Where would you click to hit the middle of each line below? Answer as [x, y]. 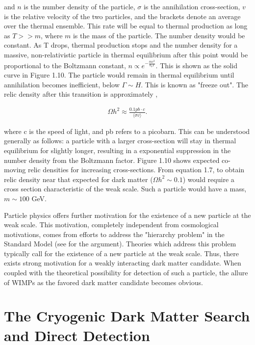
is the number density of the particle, [79, 6]
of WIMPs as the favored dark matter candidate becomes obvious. [103, 282]
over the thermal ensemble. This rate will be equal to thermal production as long [126, 26]
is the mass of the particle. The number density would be [159, 35]
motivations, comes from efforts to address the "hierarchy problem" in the [114, 234]
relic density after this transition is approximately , [81, 94]
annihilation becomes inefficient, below [62, 84]
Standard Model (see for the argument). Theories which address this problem [120, 244]
